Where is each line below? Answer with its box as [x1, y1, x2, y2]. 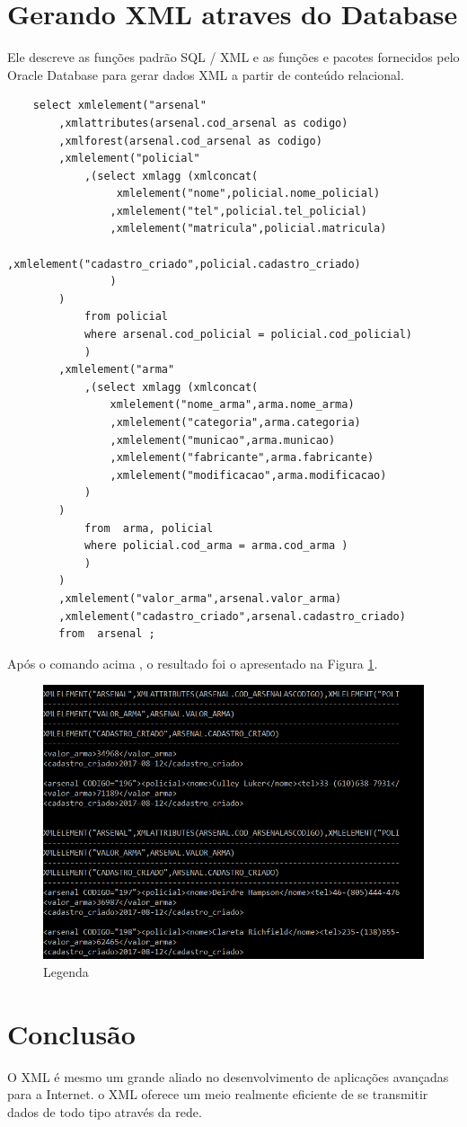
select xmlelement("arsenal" [32, 99, 207, 112]
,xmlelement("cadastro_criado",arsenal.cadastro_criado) [58, 609, 406, 623]
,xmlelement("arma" [58, 363, 175, 377]
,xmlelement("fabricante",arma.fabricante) [110, 451, 374, 465]
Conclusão [7, 1015, 136, 1052]
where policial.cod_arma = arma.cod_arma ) [84, 539, 348, 553]
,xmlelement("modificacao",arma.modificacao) [110, 468, 387, 482]
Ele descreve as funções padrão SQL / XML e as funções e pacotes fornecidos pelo [7, 48, 460, 67]
